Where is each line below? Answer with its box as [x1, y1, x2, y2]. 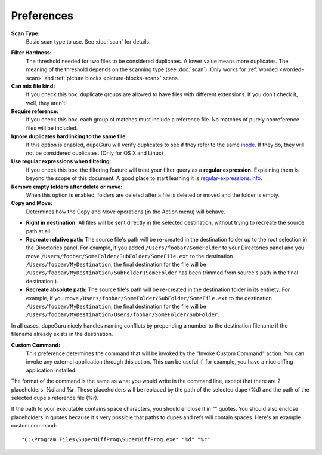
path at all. [26, 227, 52, 234]
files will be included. [26, 124, 78, 132]
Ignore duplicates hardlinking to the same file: [11, 133, 128, 140]
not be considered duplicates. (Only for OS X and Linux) [26, 149, 163, 157]
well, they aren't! [26, 99, 67, 106]
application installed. [26, 367, 77, 374]
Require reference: [11, 108, 59, 115]
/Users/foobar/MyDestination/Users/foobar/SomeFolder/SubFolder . [26, 311, 220, 318]
